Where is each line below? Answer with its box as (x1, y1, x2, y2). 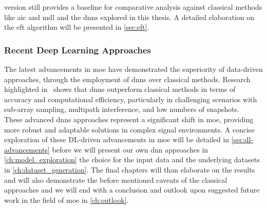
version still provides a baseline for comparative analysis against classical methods (4, 2, 262, 12)
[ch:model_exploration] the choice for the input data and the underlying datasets (4, 154, 260, 165)
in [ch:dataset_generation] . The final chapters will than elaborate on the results (4, 164, 255, 175)
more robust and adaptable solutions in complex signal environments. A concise (4, 124, 255, 135)
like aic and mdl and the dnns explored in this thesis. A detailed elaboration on (4, 11, 254, 22)
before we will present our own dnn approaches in (52, 144, 208, 155)
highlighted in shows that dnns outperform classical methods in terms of (4, 84, 236, 94)
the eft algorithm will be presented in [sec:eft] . (4, 22, 149, 32)
